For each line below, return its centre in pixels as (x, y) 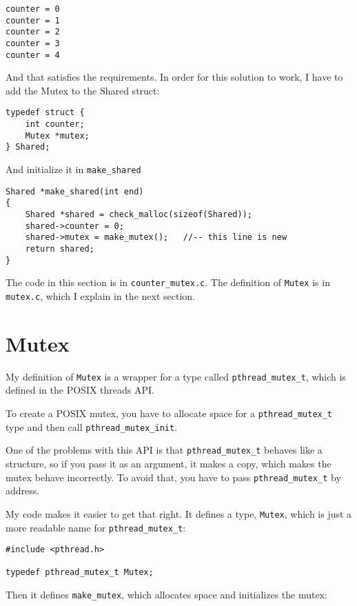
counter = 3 (33, 43)
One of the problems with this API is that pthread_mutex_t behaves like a (164, 450)
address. (23, 491)
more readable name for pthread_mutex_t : (96, 527)
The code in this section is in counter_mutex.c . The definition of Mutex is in (168, 282)
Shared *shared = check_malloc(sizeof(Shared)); (139, 215)
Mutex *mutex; (57, 135)
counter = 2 (33, 32)
